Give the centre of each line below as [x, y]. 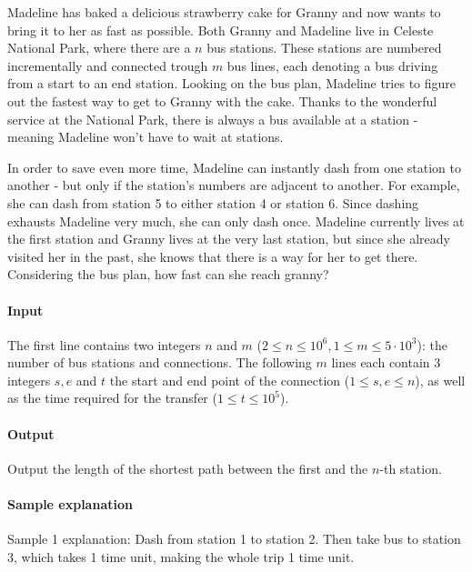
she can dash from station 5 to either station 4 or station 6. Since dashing [213, 202]
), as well [440, 380]
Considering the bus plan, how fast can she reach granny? [168, 274]
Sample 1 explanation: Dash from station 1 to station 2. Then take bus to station [234, 539]
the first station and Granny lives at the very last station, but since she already [229, 239]
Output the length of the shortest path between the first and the [188, 468]
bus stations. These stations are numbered [324, 48]
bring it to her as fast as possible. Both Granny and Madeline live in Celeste [221, 30]
